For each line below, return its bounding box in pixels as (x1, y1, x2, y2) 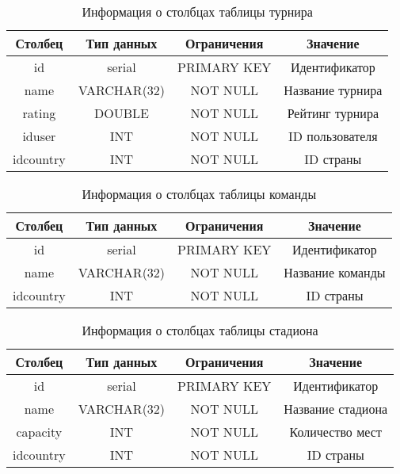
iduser (22, 127, 56, 145)
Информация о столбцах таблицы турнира (82, 2, 313, 21)
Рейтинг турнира (287, 104, 379, 122)
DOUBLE (93, 104, 149, 122)
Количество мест (289, 422, 382, 441)
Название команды (284, 263, 386, 281)
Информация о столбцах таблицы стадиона (82, 321, 318, 339)
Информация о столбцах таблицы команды (82, 185, 317, 203)
